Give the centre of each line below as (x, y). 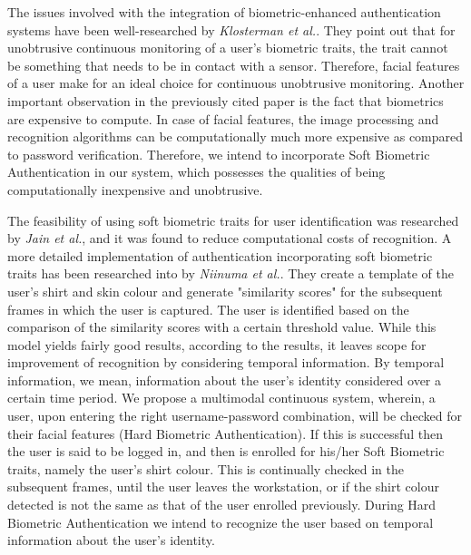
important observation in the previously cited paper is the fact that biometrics (226, 100)
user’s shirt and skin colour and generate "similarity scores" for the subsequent (225, 291)
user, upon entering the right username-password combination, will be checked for (235, 416)
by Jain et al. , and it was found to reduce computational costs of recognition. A (230, 238)
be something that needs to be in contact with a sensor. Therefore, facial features (234, 65)
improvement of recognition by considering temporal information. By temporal (226, 362)
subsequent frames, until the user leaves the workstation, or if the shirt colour (223, 487)
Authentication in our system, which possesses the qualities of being (196, 172)
